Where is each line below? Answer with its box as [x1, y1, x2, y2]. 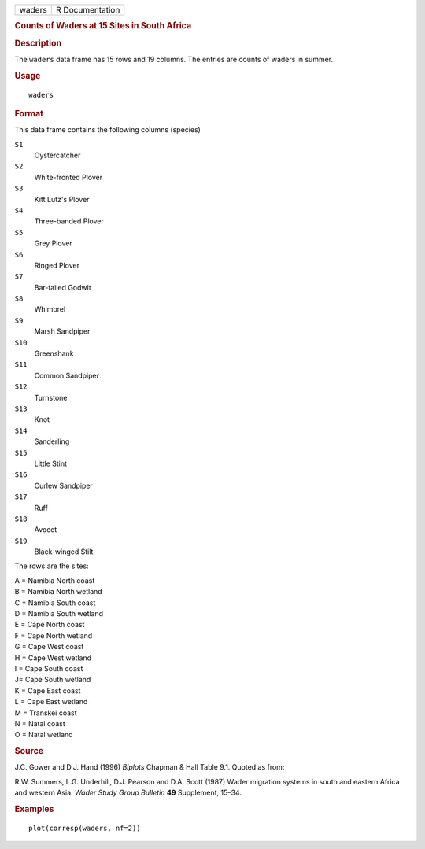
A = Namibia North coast [14, 575, 95, 585]
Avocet [34, 525, 57, 534]
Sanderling [34, 437, 70, 446]
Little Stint [34, 459, 67, 468]
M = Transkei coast [14, 708, 78, 718]
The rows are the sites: [14, 561, 90, 570]
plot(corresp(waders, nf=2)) [28, 823, 141, 832]
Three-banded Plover [34, 216, 104, 226]
